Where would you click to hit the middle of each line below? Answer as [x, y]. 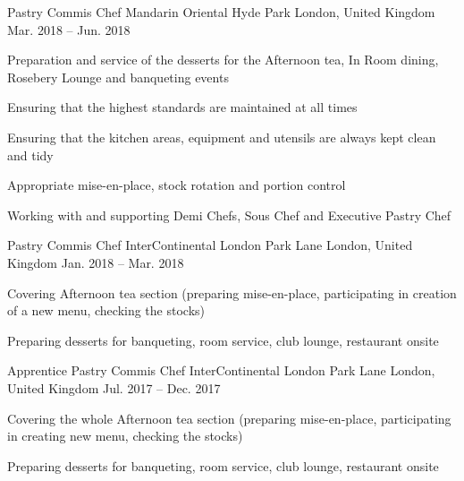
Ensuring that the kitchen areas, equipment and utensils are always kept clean [222, 137]
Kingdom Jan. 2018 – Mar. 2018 [96, 262]
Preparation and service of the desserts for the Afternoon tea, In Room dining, [223, 60]
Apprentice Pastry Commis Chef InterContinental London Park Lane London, [221, 370]
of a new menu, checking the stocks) [106, 310]
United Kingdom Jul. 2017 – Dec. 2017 [114, 387]
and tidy [30, 155]
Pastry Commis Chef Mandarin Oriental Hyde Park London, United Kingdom [221, 12]
